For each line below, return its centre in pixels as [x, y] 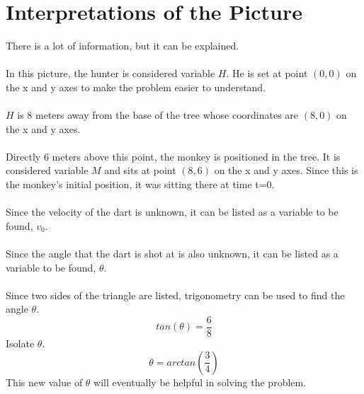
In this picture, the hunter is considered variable [110, 73]
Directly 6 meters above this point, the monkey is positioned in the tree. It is [173, 156]
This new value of [44, 382]
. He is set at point [267, 73]
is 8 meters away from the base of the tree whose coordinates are [158, 115]
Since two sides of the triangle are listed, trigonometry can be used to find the [175, 295]
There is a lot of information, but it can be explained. [123, 46]
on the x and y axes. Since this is [286, 170]
